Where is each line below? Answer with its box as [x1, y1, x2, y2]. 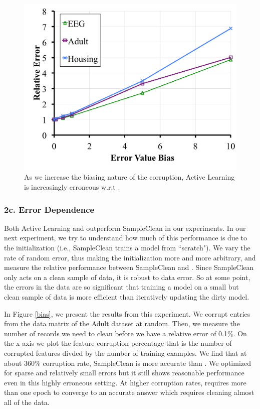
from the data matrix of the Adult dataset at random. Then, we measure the [4, 318, 240, 329]
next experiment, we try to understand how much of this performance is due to [4, 232, 247, 243]
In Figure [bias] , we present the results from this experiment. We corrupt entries [4, 308, 250, 319]
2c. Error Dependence [4, 203, 95, 215]
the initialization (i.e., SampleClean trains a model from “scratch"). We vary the [4, 242, 250, 253]
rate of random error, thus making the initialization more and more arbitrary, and [4, 252, 256, 262]
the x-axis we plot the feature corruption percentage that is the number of [4, 338, 232, 348]
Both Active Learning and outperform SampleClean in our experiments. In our [4, 222, 246, 233]
